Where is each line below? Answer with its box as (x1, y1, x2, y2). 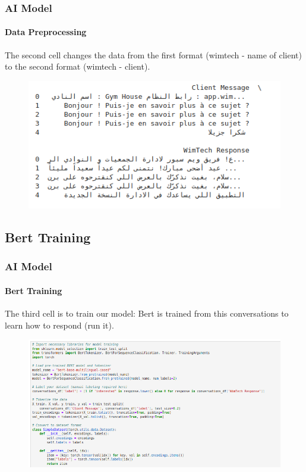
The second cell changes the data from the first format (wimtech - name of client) (5, 48, 302, 61)
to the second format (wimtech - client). (5, 60, 150, 73)
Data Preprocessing (5, 26, 87, 38)
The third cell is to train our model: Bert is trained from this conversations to (5, 307, 289, 320)
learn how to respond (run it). (5, 318, 114, 331)
